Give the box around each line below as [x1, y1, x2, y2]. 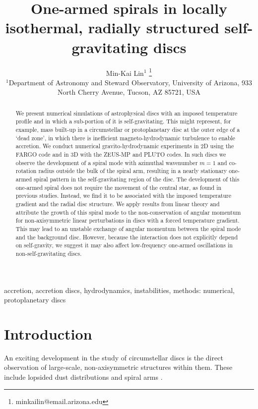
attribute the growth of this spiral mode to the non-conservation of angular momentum [15, 208, 241, 216]
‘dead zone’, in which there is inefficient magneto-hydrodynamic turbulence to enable [15, 133, 235, 142]
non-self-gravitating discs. [15, 249, 82, 257]
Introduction [4, 323, 92, 344]
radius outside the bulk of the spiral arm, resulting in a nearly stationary [38, 167, 227, 175]
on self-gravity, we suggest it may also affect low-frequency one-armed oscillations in [15, 241, 233, 249]
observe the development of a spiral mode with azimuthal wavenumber [15, 158, 198, 167]
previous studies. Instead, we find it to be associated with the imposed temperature [15, 191, 232, 200]
